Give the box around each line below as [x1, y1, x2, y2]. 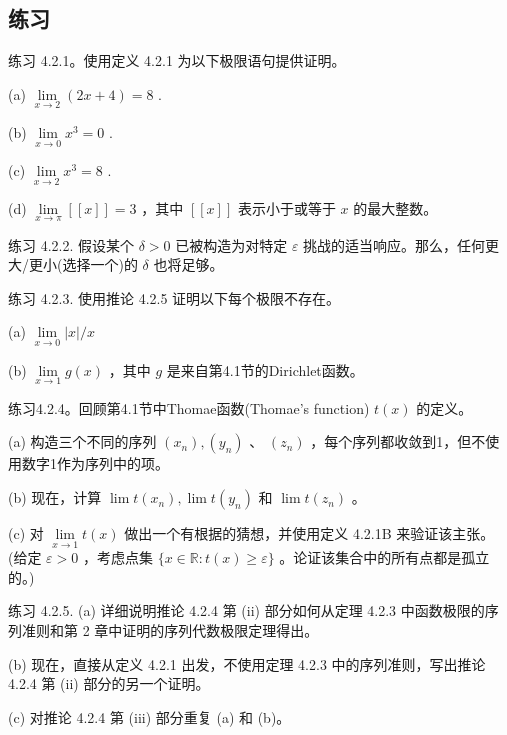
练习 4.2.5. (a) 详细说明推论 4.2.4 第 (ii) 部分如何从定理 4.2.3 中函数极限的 [8, 600, 485, 621]
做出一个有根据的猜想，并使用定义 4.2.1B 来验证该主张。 [124, 523, 495, 544]
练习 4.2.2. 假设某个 [8, 234, 134, 255]
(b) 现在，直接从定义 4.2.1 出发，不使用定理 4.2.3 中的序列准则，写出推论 [8, 653, 486, 674]
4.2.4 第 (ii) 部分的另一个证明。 [8, 673, 210, 694]
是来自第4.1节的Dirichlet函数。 [166, 359, 364, 380]
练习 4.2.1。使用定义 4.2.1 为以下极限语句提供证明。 [8, 50, 346, 71]
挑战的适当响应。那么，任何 [303, 234, 486, 255]
